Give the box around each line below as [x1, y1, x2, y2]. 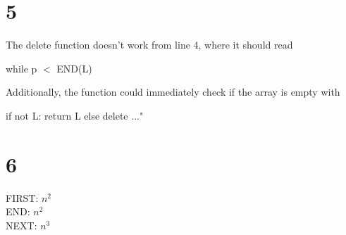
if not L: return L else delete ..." [6, 108, 144, 122]
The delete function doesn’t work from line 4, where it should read [6, 37, 293, 52]
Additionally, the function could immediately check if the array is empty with [6, 84, 340, 99]
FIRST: [6, 190, 39, 205]
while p [6, 61, 37, 75]
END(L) [56, 61, 92, 75]
